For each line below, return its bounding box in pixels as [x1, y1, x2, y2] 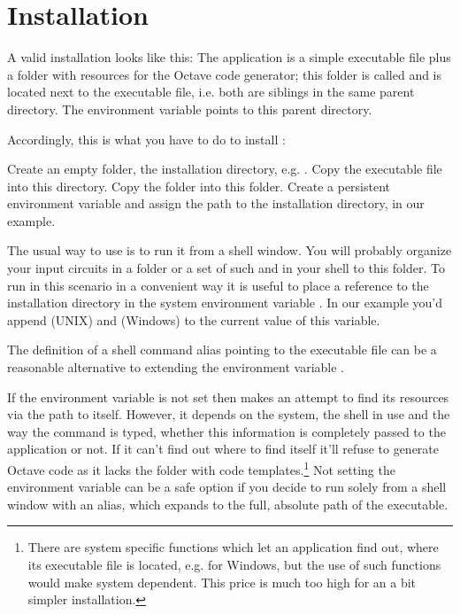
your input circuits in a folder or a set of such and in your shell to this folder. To [7, 259, 445, 277]
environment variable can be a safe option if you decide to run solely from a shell [7, 478, 447, 496]
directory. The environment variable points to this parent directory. [7, 99, 372, 118]
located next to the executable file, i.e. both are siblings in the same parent [7, 82, 415, 101]
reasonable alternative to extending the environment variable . [7, 358, 344, 377]
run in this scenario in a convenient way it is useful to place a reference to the [7, 276, 429, 294]
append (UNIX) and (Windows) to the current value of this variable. [7, 310, 380, 329]
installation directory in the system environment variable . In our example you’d [7, 293, 442, 312]
